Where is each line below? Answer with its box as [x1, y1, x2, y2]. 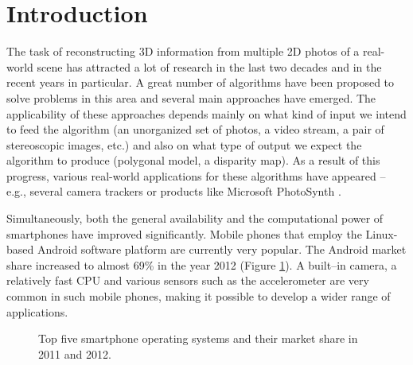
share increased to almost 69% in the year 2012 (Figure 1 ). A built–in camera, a [6, 256, 397, 273]
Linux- [365, 225, 398, 242]
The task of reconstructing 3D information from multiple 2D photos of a [6, 43, 360, 60]
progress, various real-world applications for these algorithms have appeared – [6, 167, 386, 184]
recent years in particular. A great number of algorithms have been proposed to [6, 74, 395, 91]
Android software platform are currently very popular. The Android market [37, 241, 407, 258]
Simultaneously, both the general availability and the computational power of [6, 210, 384, 227]
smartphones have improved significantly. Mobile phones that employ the [6, 225, 362, 242]
